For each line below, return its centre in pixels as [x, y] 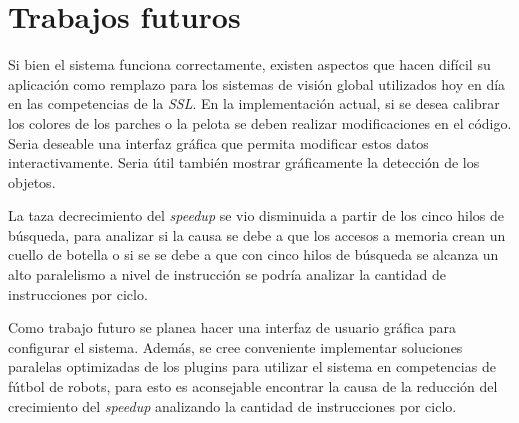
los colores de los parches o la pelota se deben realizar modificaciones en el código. [260, 122]
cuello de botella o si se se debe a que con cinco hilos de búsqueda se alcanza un [253, 254]
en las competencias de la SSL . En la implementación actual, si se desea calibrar [254, 103]
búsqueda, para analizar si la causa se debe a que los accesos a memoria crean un [257, 234]
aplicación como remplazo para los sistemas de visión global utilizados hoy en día [257, 83]
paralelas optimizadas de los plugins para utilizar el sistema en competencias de [252, 366]
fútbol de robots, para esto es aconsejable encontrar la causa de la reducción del [253, 386]
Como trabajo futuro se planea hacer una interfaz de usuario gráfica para [232, 327]
